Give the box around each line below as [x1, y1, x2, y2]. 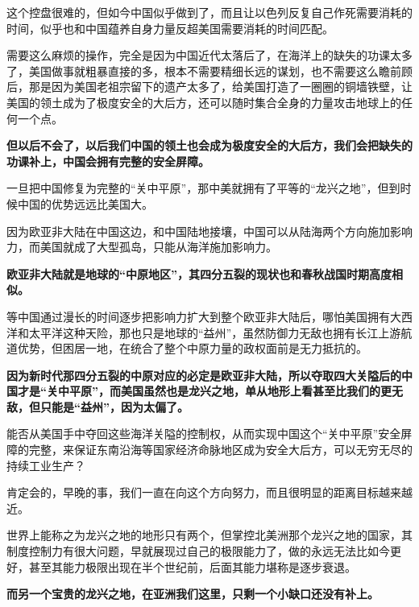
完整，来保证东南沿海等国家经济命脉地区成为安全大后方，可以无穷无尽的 [28, 441, 413, 458]
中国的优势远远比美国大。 [17, 195, 153, 212]
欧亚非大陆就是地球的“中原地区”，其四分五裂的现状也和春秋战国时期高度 [6, 265, 392, 282]
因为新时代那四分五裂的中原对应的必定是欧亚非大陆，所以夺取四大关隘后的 [6, 366, 401, 383]
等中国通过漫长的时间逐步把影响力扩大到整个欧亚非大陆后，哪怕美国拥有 [6, 308, 390, 324]
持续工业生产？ [6, 456, 85, 473]
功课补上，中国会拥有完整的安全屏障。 [6, 152, 209, 169]
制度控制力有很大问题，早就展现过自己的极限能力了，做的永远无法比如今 [6, 543, 390, 560]
